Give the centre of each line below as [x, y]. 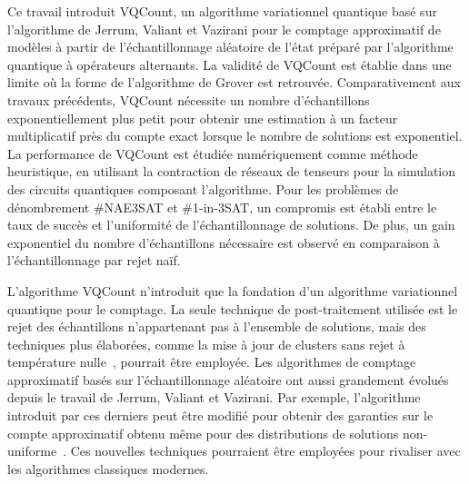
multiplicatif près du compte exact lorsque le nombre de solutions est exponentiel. [235, 136]
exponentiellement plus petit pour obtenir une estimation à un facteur [203, 118]
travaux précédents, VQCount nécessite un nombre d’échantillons [189, 99]
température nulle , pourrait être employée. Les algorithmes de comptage [212, 362]
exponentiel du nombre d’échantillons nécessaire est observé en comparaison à [224, 242]
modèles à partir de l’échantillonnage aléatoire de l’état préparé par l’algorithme [230, 47]
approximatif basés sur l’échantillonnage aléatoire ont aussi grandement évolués [228, 379]
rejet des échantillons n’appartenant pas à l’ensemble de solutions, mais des [217, 326]
